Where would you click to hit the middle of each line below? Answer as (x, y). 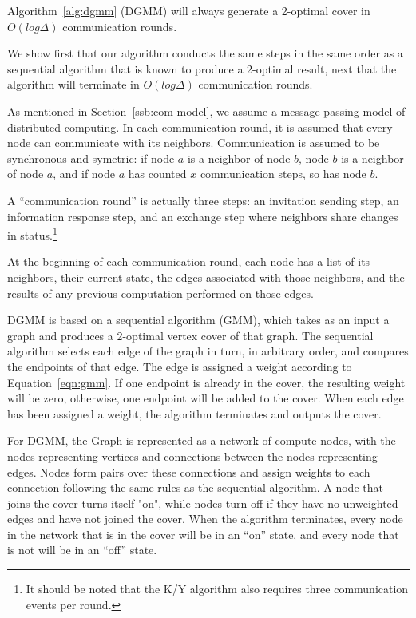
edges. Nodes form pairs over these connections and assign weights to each (189, 471)
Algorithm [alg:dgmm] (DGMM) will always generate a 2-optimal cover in (189, 10)
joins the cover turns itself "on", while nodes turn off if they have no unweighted (203, 503)
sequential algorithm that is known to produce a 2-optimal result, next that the (202, 68)
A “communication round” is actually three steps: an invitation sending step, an (203, 200)
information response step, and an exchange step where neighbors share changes (203, 216)
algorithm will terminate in (73, 84)
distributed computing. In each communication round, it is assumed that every (200, 127)
